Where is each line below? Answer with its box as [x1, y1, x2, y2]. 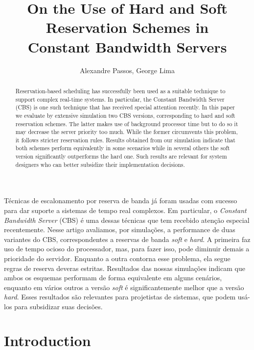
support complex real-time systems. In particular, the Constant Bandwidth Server [15, 95, 225, 103]
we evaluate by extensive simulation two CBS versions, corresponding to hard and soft [15, 111, 235, 119]
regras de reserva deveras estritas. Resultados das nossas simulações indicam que [4, 263, 245, 273]
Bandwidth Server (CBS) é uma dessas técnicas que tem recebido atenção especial [4, 215, 250, 225]
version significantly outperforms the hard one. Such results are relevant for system [15, 152, 227, 161]
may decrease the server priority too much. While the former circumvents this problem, [15, 128, 238, 136]
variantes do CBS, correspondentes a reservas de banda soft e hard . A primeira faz [4, 234, 251, 244]
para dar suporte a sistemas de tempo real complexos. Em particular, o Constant [4, 205, 247, 215]
